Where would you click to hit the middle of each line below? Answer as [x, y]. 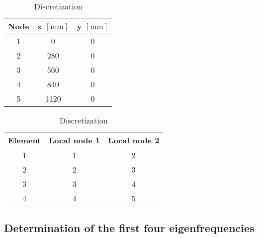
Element [25, 140]
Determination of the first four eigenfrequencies [129, 228]
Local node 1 [75, 140]
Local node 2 [134, 140]
